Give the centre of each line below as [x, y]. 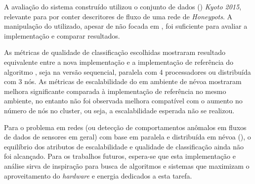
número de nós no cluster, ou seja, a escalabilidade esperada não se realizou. [119, 110]
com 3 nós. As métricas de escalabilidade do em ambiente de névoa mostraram [123, 81]
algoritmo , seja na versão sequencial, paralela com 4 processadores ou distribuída [127, 71]
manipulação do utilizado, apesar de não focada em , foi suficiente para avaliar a [126, 26]
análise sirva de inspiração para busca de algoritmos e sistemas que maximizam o [127, 165]
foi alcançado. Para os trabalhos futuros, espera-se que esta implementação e [120, 156]
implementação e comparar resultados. [62, 35]
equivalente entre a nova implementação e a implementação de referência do [119, 62]
